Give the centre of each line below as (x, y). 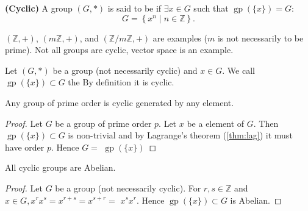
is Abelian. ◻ (256, 200)
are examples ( (180, 38)
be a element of (216, 123)
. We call (238, 70)
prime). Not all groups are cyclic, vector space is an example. (119, 50)
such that (211, 8)
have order (25, 147)
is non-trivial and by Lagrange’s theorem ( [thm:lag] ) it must (180, 135)
